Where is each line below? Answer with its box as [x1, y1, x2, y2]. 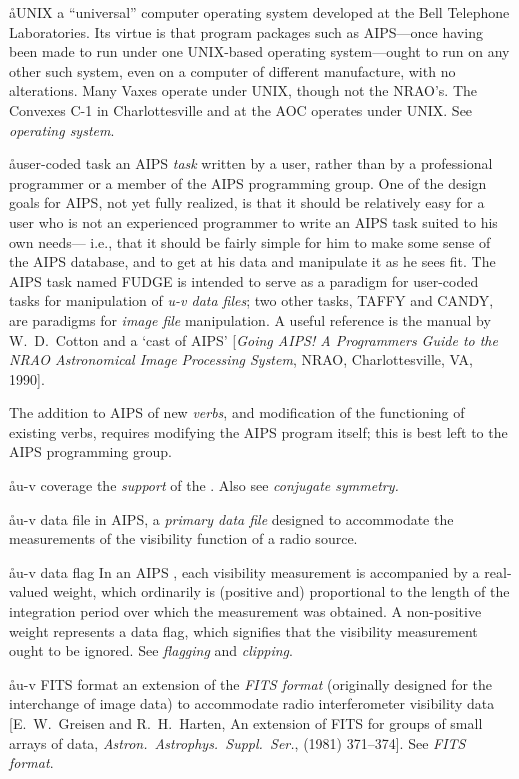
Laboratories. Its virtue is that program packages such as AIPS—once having [9, 21, 483, 42]
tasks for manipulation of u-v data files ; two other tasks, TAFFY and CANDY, [9, 290, 494, 311]
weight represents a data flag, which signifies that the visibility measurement [9, 620, 478, 641]
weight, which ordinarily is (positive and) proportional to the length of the [52, 581, 510, 602]
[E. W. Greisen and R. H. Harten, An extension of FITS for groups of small [9, 713, 483, 733]
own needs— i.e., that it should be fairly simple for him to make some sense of [9, 231, 491, 252]
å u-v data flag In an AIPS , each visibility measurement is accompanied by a [9, 561, 480, 582]
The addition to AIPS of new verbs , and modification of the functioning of [9, 402, 465, 423]
